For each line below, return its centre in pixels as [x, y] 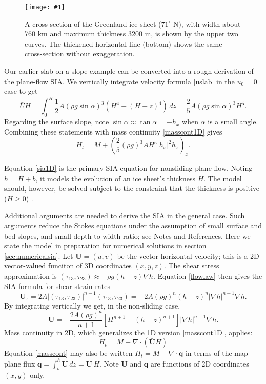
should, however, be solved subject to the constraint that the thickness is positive [132, 188]
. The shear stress [191, 266]
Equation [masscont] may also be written [68, 353]
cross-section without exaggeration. [80, 54]
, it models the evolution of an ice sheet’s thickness [115, 178]
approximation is [30, 276]
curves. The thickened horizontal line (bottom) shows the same [124, 43]
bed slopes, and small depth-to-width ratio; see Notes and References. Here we [127, 235]
